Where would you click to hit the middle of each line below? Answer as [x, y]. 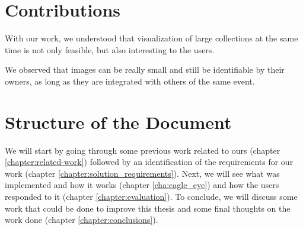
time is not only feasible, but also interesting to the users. [110, 49]
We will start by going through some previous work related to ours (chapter [143, 150]
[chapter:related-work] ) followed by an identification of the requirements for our [149, 162]
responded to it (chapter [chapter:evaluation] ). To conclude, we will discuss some [151, 196]
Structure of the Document [118, 122]
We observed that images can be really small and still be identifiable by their [145, 69]
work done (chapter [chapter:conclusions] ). [82, 220]
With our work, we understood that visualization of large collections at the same [151, 38]
